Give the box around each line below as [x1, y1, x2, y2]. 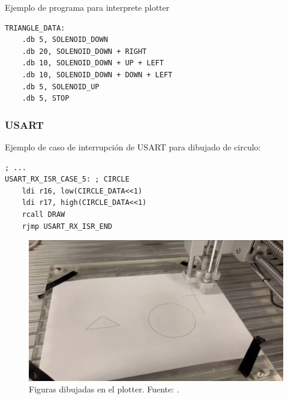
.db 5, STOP [22, 94, 70, 103]
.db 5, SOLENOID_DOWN [22, 35, 108, 44]
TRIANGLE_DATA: [5, 23, 65, 32]
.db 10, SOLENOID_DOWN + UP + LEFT [22, 59, 164, 68]
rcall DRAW [22, 210, 65, 219]
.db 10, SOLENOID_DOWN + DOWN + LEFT [22, 70, 173, 79]
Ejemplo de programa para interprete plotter [5, 1, 170, 13]
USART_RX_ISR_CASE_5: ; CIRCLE [5, 175, 130, 184]
